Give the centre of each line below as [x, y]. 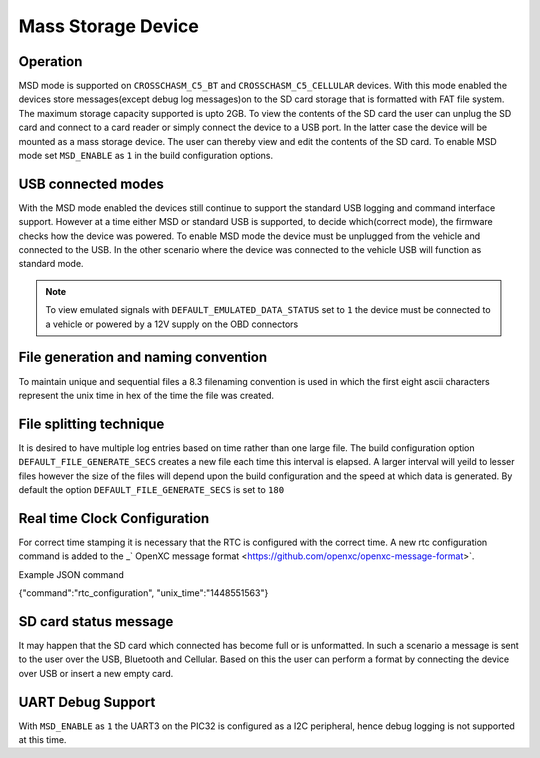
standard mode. [51, 264]
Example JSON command [71, 574]
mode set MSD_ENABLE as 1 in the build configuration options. [146, 156]
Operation [50, 61]
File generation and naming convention [143, 357]
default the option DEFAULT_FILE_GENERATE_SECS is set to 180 [151, 490]
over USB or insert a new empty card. [96, 673]
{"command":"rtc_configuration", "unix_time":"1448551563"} [143, 593]
